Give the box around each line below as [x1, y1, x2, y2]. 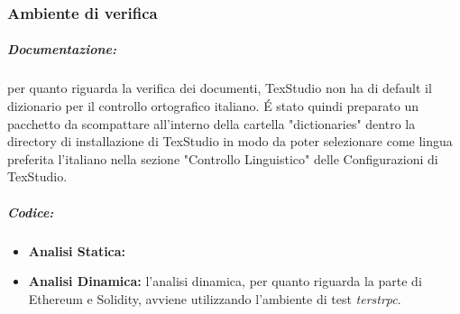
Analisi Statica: [28, 241, 126, 260]
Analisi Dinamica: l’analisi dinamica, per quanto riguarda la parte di [28, 272, 422, 291]
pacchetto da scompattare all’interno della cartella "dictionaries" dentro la [7, 114, 416, 133]
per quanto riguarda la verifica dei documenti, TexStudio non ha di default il [7, 78, 432, 97]
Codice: [7, 202, 54, 221]
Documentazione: [7, 40, 116, 59]
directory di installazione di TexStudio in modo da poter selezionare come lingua [7, 132, 453, 151]
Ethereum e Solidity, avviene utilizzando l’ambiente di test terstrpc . [28, 289, 401, 308]
